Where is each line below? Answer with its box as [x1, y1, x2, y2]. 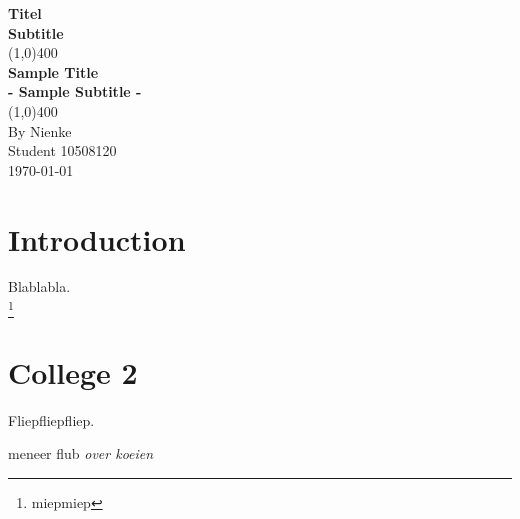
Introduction [8, 218, 186, 259]
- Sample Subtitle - [8, 81, 142, 102]
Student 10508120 [8, 140, 117, 161]
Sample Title [8, 61, 99, 82]
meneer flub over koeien [8, 443, 154, 464]
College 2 [8, 351, 138, 392]
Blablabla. [8, 276, 71, 297]
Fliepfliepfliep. [8, 409, 95, 430]
